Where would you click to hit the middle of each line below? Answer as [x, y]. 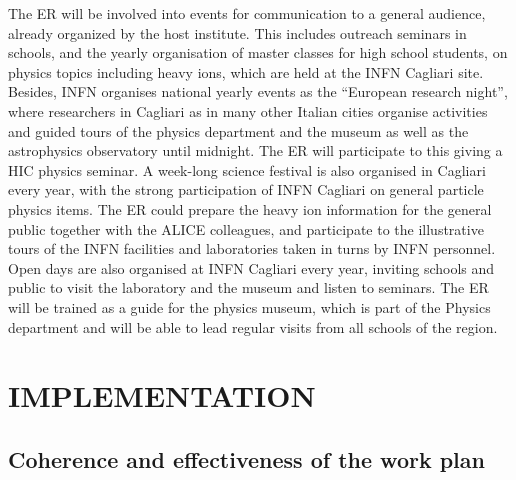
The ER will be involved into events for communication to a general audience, [247, 13]
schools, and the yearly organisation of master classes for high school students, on [258, 52]
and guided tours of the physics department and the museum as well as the [238, 130]
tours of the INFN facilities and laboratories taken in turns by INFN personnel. [252, 248]
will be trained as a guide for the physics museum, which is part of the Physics [249, 306]
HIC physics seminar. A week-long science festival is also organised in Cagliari [247, 169]
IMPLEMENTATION [162, 395]
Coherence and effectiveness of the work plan [246, 458]
